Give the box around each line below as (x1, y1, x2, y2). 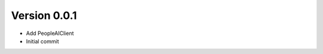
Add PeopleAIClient (26, 30, 74, 37)
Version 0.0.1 (11, 9, 77, 22)
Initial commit (26, 37, 59, 45)
